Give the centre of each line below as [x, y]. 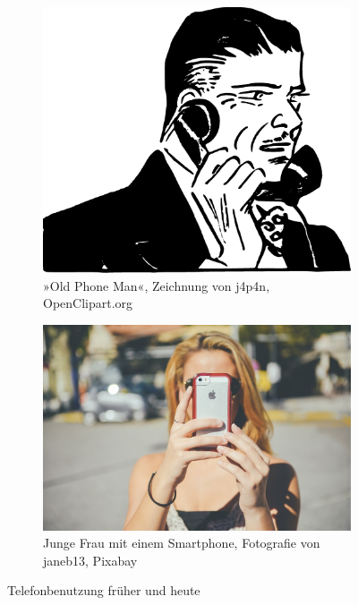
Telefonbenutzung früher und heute [104, 590]
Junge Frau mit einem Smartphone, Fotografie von [182, 543]
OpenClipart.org [88, 303]
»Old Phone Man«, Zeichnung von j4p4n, [157, 285]
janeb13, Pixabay [90, 560]
